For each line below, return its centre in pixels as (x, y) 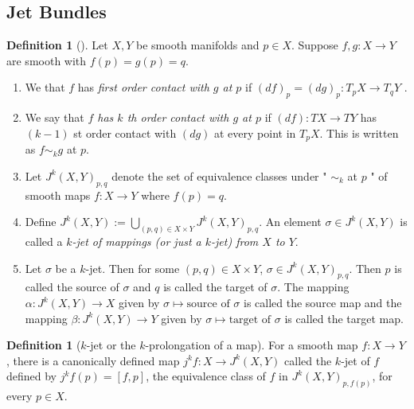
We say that (55, 117)
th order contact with (178, 117)
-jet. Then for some (133, 268)
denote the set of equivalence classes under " (219, 175)
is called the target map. (344, 318)
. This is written (359, 132)
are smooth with (47, 60)
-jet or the (111, 345)
